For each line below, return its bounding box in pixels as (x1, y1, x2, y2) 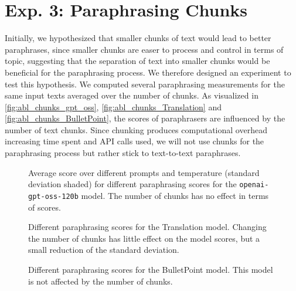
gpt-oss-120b (28, 192, 79, 201)
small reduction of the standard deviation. (28, 243, 179, 256)
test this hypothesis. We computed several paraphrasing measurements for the (5, 77, 285, 90)
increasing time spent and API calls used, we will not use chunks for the (5, 135, 264, 147)
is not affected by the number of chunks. (28, 275, 173, 287)
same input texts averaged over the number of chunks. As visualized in (5, 89, 258, 101)
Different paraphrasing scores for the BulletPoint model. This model (28, 263, 273, 275)
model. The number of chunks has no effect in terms (81, 189, 269, 201)
